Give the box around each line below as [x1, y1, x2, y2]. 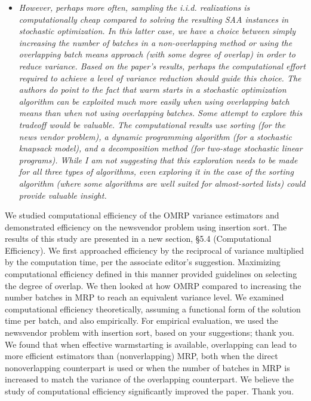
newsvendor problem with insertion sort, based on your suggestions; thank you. [5, 326, 294, 339]
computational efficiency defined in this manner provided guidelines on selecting [5, 268, 297, 280]
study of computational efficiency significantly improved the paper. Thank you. [5, 385, 294, 397]
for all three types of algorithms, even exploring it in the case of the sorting [19, 165, 294, 178]
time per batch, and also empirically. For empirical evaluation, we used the [5, 314, 278, 327]
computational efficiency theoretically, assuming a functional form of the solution [5, 302, 301, 315]
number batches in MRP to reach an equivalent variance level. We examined [5, 291, 284, 303]
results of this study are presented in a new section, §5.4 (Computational [5, 232, 272, 245]
